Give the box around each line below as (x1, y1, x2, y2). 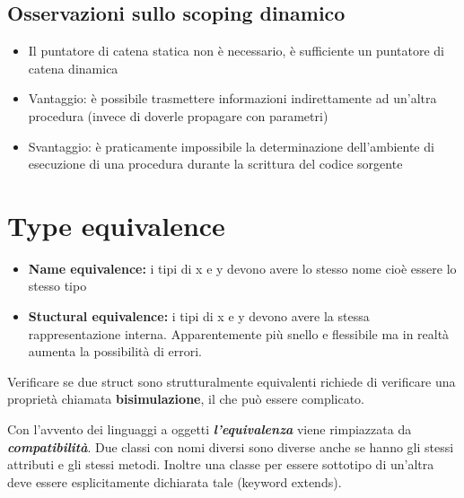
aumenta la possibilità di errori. (28, 342, 202, 361)
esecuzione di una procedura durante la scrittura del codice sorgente (28, 154, 403, 173)
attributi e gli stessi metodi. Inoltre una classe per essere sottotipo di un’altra (7, 455, 434, 474)
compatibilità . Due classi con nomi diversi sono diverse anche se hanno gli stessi (7, 437, 454, 456)
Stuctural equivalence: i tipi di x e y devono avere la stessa (28, 307, 370, 326)
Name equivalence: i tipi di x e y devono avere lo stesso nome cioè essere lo (28, 258, 457, 277)
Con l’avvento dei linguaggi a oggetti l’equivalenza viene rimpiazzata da (7, 420, 412, 439)
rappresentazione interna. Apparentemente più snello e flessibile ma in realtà (28, 324, 450, 343)
